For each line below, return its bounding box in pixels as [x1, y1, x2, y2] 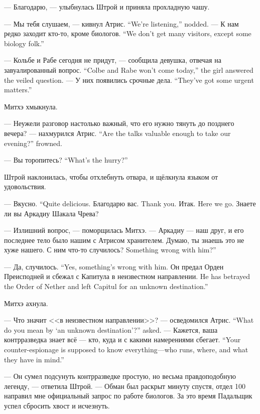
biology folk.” [4, 38, 44, 48]
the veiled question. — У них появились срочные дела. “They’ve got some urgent [4, 74, 254, 85]
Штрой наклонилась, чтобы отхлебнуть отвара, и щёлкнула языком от [4, 171, 218, 182]
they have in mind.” [4, 354, 64, 364]
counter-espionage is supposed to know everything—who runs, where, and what [4, 344, 248, 355]
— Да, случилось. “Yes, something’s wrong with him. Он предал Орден [4, 261, 224, 271]
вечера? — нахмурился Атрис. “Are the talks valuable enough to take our [4, 127, 231, 138]
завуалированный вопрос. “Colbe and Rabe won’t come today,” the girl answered [4, 64, 253, 75]
